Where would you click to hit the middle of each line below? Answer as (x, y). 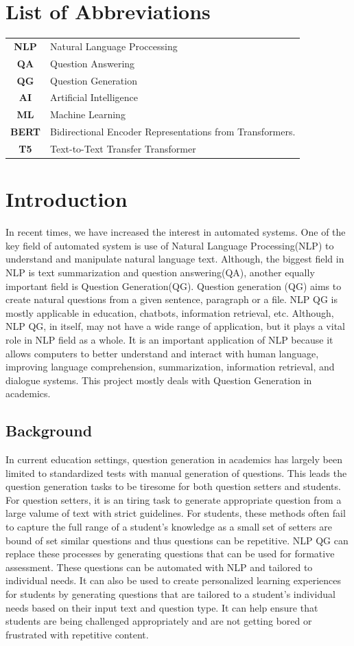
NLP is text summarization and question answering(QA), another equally (160, 272)
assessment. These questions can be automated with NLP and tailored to (159, 567)
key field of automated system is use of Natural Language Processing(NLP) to (170, 245)
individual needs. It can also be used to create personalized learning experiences (173, 580)
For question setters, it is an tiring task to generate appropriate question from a (174, 499)
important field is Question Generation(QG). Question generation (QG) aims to (174, 286)
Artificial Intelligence (94, 97)
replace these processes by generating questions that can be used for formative (170, 554)
